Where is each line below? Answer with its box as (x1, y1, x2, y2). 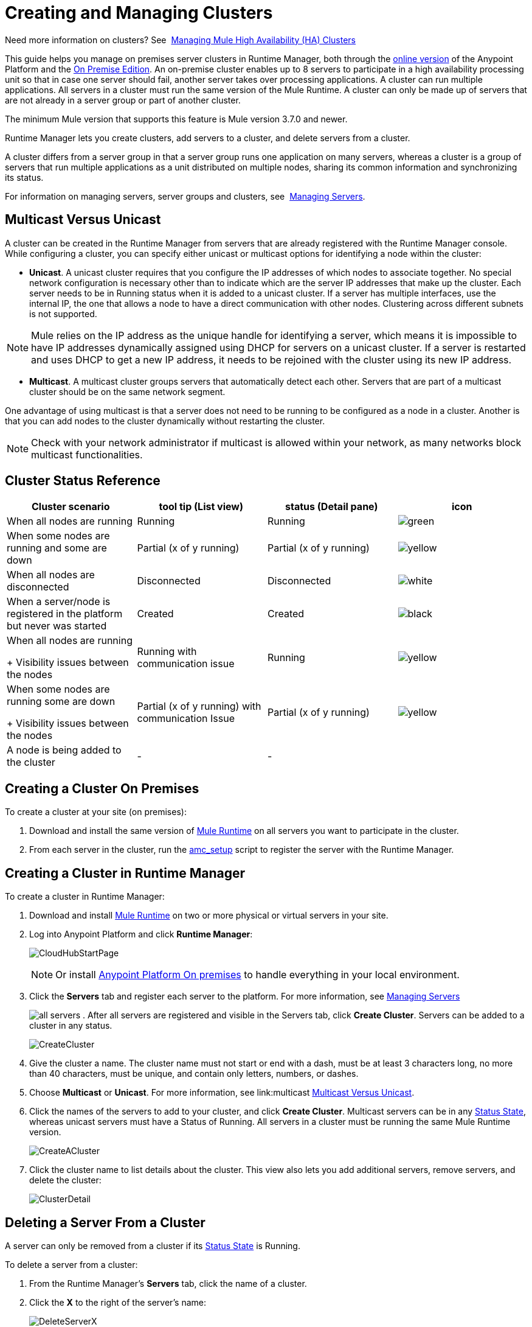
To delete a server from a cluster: (5, 1259, 138, 1270)
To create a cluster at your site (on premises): (5, 807, 187, 818)
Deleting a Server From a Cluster (5, 1214, 206, 1230)
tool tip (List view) (159, 500, 243, 513)
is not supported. (29, 308, 97, 319)
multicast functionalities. (31, 448, 143, 461)
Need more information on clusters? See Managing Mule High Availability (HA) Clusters (5, 34, 356, 45)
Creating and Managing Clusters (5, 2, 273, 23)
